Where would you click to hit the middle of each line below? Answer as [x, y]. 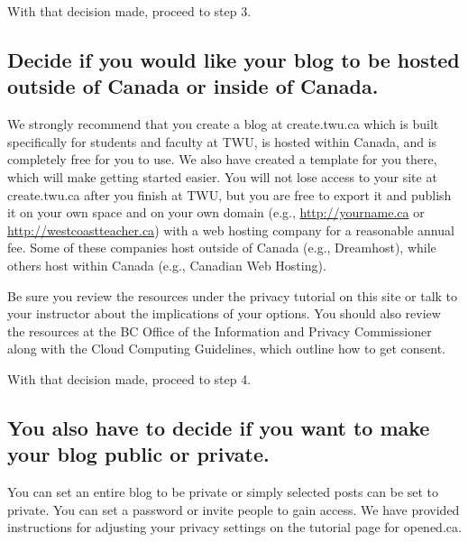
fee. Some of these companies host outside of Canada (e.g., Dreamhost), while [222, 248]
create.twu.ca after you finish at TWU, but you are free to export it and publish [229, 194]
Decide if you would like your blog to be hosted [234, 59]
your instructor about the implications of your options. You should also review [224, 313]
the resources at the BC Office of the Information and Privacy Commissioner [220, 331]
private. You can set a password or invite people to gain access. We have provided [234, 509]
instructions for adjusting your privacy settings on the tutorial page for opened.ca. [234, 527]
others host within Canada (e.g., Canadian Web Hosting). [167, 265]
